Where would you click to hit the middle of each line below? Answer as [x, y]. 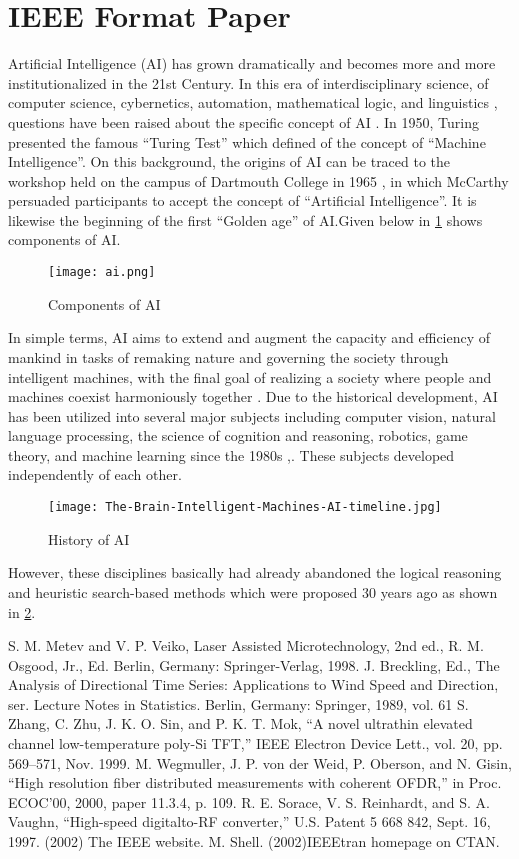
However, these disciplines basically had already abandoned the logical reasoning [255, 572]
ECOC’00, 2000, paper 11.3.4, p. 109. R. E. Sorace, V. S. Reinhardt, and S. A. [249, 801]
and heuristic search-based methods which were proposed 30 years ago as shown [253, 591]
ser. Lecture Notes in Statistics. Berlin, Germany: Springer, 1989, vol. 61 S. [238, 703]
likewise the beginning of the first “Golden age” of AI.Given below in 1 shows [245, 219]
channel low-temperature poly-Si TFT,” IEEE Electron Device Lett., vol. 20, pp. [255, 743]
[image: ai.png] [102, 272]
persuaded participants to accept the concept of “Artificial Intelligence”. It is [242, 200]
